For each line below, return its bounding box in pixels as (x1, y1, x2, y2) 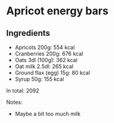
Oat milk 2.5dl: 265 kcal (14, 63, 74, 70)
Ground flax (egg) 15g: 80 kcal (14, 69, 90, 76)
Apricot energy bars (6, 4, 109, 18)
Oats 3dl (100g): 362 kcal (14, 57, 78, 63)
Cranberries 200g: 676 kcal (14, 50, 83, 57)
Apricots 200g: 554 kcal (14, 44, 75, 51)
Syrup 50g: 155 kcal (14, 76, 64, 82)
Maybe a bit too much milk (14, 110, 81, 117)
